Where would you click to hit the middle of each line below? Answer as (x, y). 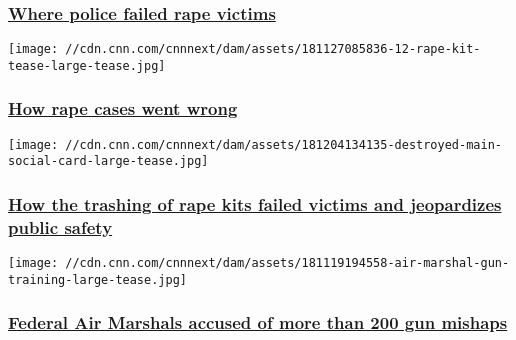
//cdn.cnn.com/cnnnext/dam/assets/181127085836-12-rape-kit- (273, 49)
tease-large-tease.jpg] (87, 65)
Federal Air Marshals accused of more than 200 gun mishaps (258, 322)
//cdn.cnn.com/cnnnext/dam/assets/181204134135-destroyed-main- (283, 144)
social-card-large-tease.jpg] (108, 161)
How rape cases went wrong (123, 108)
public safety (60, 226)
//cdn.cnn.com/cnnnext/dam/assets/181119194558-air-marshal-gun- (287, 263)
